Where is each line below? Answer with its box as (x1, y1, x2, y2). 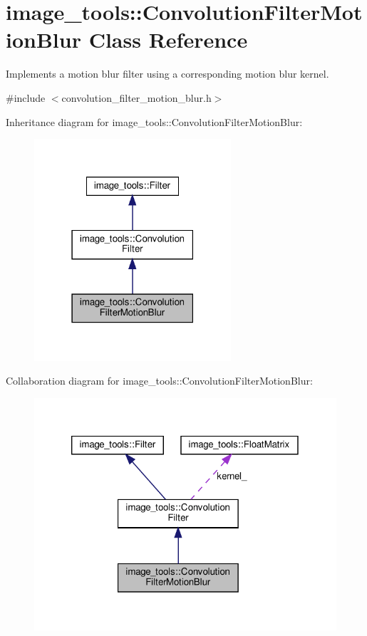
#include (6, 90, 46, 105)
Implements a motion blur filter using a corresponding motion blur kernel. (6, 66, 329, 81)
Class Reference (88, 25, 248, 54)
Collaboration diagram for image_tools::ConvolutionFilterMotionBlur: (6, 373, 313, 388)
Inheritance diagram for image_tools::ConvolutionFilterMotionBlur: (6, 114, 303, 129)
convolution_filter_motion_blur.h (61, 90, 212, 105)
